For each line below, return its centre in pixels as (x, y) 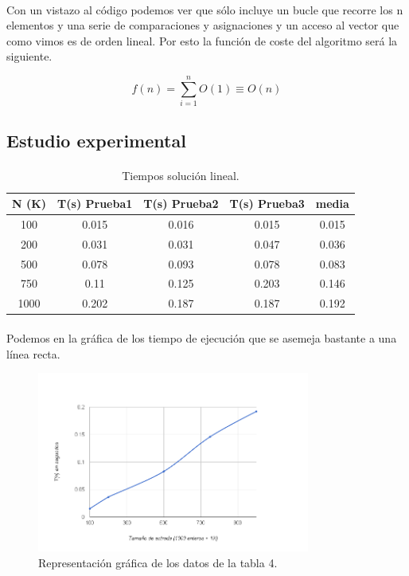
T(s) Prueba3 (267, 204)
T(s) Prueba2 (181, 204)
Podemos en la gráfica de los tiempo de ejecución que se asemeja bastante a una (202, 337)
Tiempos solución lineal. (181, 176)
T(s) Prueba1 (95, 204)
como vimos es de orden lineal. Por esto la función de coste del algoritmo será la (202, 40)
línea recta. (33, 353)
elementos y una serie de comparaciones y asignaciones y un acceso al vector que (203, 25)
